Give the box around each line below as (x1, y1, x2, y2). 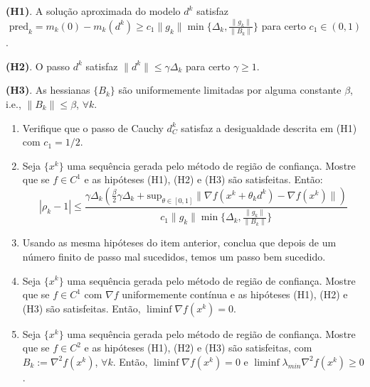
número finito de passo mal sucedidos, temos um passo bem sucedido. (22, 249, 326, 263)
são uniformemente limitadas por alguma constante (118, 82, 342, 97)
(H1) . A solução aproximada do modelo (6, 4, 181, 18)
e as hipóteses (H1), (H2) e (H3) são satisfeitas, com (84, 340, 312, 355)
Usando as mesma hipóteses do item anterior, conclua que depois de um (22, 235, 337, 250)
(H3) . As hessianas (6, 82, 90, 97)
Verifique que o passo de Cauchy (22, 120, 164, 135)
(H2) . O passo (6, 58, 70, 73)
